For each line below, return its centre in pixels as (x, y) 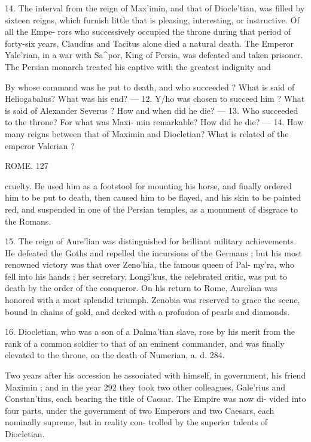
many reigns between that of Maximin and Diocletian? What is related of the (147, 133)
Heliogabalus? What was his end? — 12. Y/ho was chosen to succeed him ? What (155, 99)
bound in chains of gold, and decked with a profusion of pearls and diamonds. (147, 311)
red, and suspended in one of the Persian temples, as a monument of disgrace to (151, 209)
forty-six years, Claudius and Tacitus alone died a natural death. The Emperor (149, 43)
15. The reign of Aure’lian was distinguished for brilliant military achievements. (151, 241)
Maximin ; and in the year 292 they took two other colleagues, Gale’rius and (145, 387)
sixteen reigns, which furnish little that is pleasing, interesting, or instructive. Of (152, 19)
